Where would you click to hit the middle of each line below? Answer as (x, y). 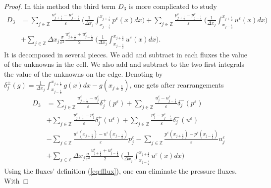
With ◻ (17, 180)
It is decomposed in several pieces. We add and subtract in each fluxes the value (126, 54)
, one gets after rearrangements (177, 84)
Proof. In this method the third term (60, 6)
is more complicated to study (173, 6)
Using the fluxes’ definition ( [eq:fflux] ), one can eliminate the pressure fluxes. (120, 170)
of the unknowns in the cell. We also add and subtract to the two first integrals (124, 64)
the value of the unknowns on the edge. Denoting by (83, 74)
